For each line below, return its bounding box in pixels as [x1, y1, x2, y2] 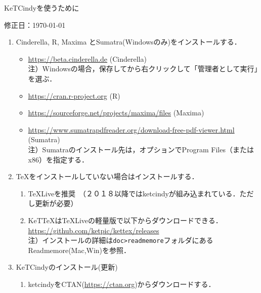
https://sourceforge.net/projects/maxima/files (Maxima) [28, 107, 204, 118]
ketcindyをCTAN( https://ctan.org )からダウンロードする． [28, 278, 215, 289]
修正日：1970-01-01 [4, 19, 66, 30]
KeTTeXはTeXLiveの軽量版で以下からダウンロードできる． [28, 215, 223, 225]
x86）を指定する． [28, 154, 89, 164]
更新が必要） [35, 198, 78, 208]
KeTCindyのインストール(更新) [16, 262, 118, 272]
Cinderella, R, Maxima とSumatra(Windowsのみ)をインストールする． [16, 36, 241, 47]
